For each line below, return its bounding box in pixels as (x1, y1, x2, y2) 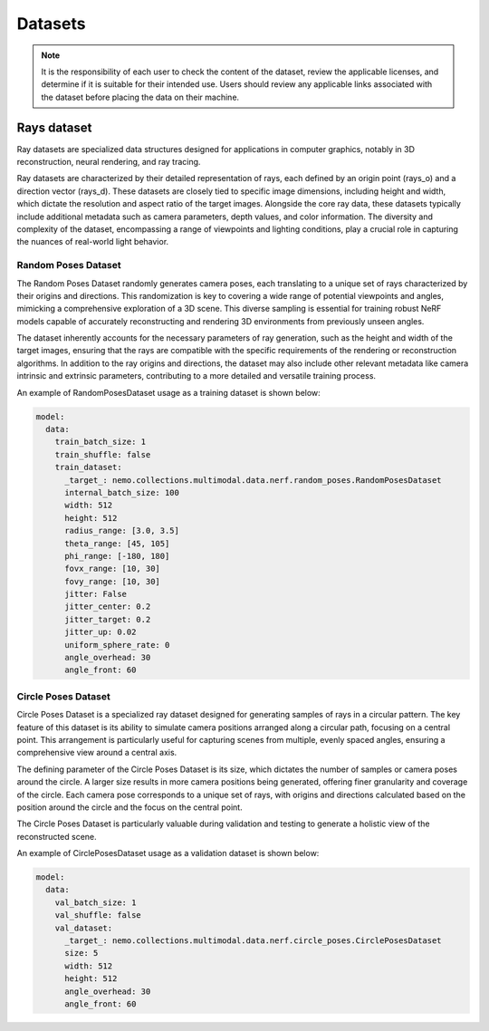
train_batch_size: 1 (54, 437, 147, 448)
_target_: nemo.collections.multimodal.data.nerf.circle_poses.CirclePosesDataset (64, 936, 443, 946)
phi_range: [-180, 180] (64, 551, 170, 561)
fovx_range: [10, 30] (64, 564, 160, 574)
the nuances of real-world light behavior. (16, 236, 169, 247)
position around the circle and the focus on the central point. (16, 802, 244, 813)
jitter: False (64, 589, 127, 600)
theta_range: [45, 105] (64, 538, 170, 548)
